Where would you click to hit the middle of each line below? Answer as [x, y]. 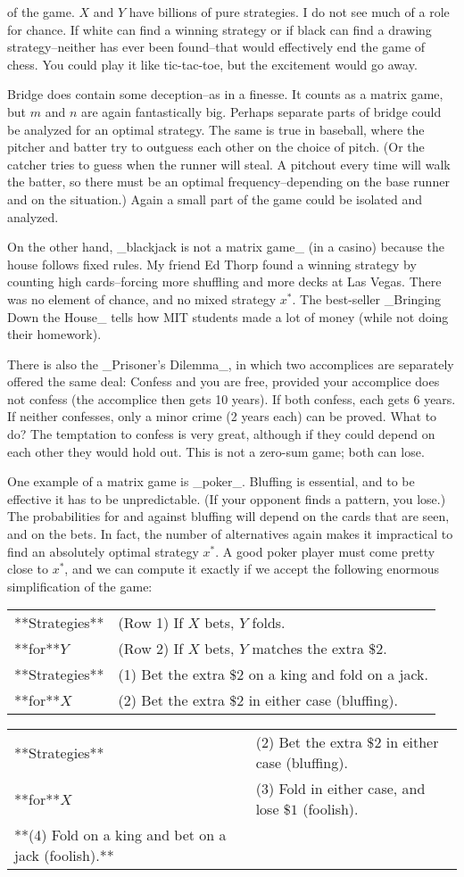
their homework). [54, 334]
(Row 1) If [151, 623]
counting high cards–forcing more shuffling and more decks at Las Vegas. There [224, 281]
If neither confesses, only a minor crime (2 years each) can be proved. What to [222, 416]
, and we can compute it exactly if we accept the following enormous [252, 569]
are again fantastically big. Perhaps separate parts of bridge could [261, 111]
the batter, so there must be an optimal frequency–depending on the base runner [228, 182]
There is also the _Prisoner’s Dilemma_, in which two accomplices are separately [231, 364]
